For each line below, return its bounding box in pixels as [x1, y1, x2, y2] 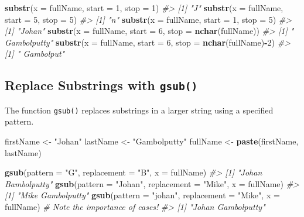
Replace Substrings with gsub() [5, 76, 198, 94]
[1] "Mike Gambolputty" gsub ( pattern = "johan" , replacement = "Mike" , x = [5, 189, 280, 201]
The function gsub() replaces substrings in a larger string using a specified [5, 104, 274, 116]
